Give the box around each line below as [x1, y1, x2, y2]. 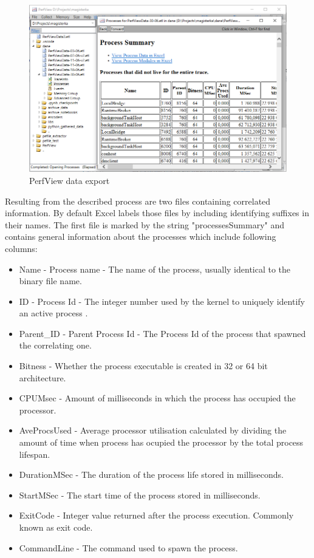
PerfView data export [29, 174, 110, 186]
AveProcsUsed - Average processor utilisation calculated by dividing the [19, 424, 287, 437]
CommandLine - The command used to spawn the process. [19, 541, 238, 554]
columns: [5, 242, 38, 254]
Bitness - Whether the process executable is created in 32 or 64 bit [19, 359, 268, 372]
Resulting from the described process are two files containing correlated [5, 194, 271, 207]
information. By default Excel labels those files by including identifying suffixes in [5, 206, 309, 219]
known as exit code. [19, 521, 93, 533]
